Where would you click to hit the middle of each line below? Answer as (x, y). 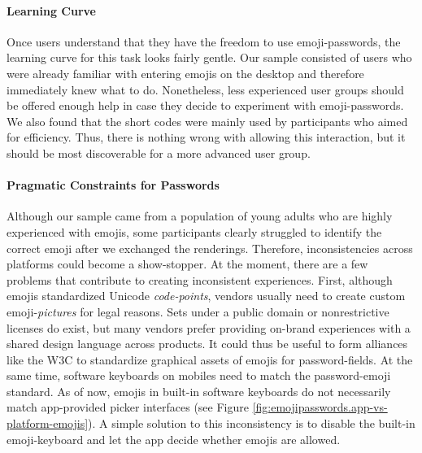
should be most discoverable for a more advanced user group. (159, 152)
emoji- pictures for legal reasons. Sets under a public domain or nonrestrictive (198, 311)
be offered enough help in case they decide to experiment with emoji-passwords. (205, 105)
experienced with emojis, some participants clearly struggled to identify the (194, 231)
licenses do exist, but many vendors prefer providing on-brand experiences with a (209, 327)
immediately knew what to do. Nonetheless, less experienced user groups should (205, 89)
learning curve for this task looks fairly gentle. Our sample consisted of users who (209, 57)
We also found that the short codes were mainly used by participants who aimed (207, 121)
